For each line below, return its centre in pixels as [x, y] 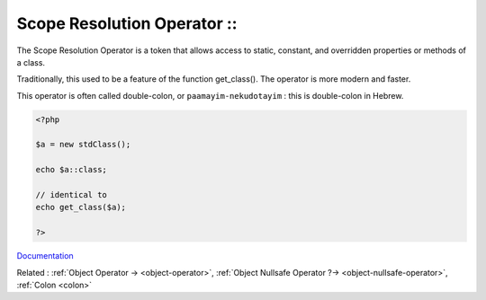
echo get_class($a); [81, 207]
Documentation [45, 256]
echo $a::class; [72, 170]
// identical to [72, 195]
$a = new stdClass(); [83, 145]
